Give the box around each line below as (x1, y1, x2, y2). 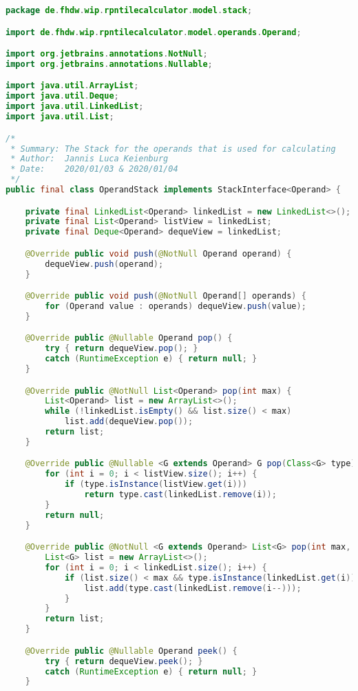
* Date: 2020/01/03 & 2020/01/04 (10, 164, 178, 174)
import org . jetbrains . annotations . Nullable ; (6, 59, 213, 69)
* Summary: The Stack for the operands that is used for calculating (10, 143, 336, 154)
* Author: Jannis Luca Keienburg (10, 154, 169, 164)
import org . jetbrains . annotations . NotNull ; (6, 49, 208, 59)
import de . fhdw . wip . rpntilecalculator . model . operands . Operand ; (6, 27, 302, 37)
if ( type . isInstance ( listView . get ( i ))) (64, 479, 247, 490)
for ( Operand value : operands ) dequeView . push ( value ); (45, 301, 306, 311)
